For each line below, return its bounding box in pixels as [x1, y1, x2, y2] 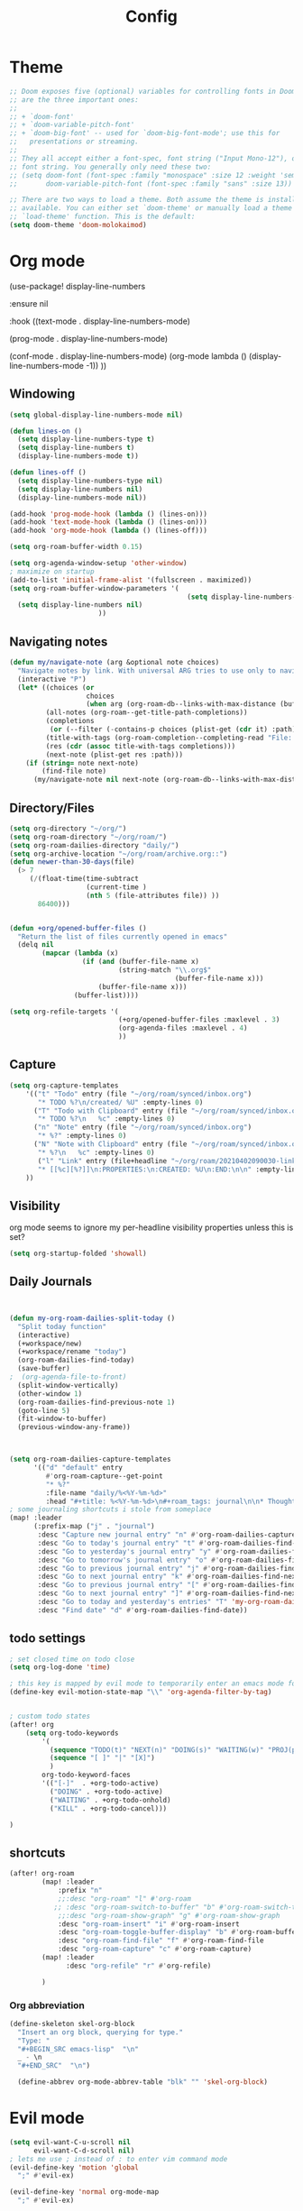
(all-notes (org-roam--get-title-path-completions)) [45, 708, 248, 718]
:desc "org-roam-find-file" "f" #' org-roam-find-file [57, 1936, 264, 1945]
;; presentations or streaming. [9, 137, 140, 146]
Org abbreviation [9, 1999, 86, 2012]
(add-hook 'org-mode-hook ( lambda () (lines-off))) [9, 526, 207, 536]
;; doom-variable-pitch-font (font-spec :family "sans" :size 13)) [9, 179, 293, 188]
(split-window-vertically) [17, 1381, 119, 1390]
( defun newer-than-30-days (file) [9, 858, 135, 867]
